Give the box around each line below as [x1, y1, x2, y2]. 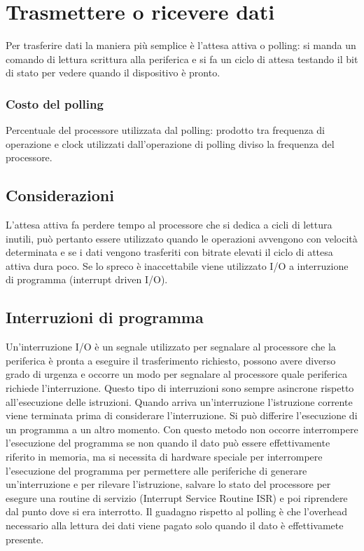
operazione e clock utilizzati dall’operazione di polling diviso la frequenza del [6, 136, 335, 151]
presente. [6, 531, 44, 546]
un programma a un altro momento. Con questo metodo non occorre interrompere [6, 421, 358, 436]
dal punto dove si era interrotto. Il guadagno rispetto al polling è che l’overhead [6, 504, 348, 519]
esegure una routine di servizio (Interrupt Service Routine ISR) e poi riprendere [6, 490, 348, 505]
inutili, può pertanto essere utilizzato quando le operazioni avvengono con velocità [6, 231, 358, 245]
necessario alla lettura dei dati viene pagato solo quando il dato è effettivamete [6, 518, 344, 532]
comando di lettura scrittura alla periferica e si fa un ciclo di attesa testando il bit [6, 51, 358, 66]
